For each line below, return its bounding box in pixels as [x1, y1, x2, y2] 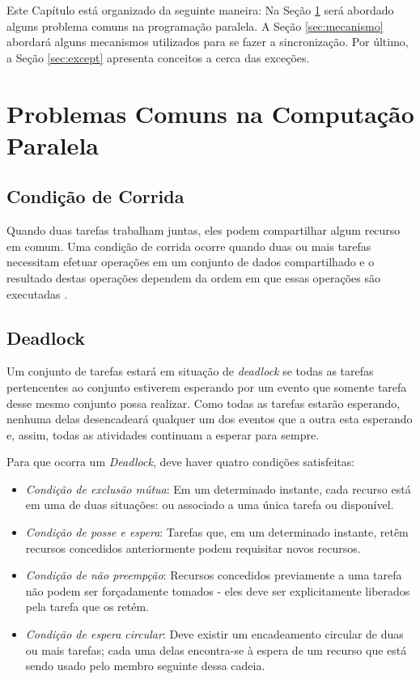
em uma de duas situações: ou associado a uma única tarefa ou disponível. [25, 496, 394, 513]
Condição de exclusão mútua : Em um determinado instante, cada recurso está [25, 480, 411, 497]
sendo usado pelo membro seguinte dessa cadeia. [25, 657, 265, 674]
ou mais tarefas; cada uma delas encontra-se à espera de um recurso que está [25, 641, 407, 658]
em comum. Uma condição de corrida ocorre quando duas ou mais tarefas [6, 237, 371, 254]
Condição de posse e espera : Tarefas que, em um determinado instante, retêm [25, 524, 409, 541]
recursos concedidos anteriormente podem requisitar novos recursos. [25, 539, 361, 556]
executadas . [6, 285, 68, 302]
